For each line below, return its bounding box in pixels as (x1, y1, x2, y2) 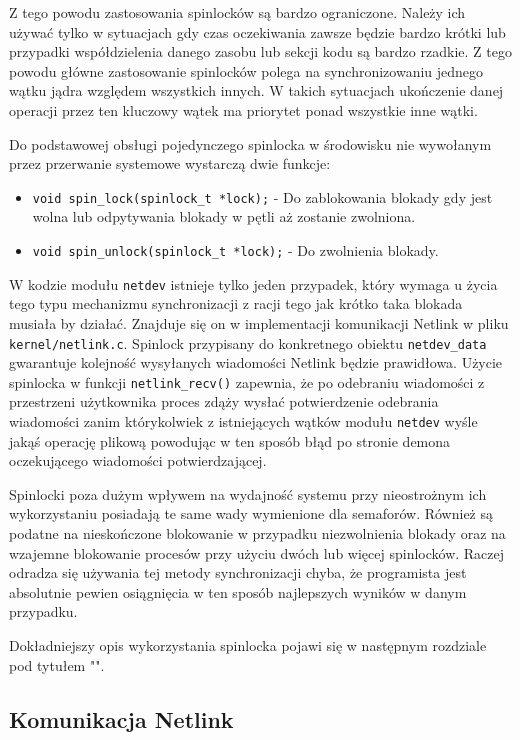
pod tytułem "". (9, 654, 105, 675)
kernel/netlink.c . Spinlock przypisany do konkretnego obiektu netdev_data (9, 332, 487, 353)
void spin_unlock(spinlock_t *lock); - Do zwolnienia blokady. (32, 240, 439, 260)
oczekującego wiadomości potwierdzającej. (9, 450, 267, 471)
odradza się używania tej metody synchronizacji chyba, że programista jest (9, 562, 467, 583)
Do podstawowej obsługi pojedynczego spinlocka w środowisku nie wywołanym (9, 133, 492, 154)
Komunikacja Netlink (9, 703, 234, 734)
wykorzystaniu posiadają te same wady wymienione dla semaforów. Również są (9, 503, 494, 524)
